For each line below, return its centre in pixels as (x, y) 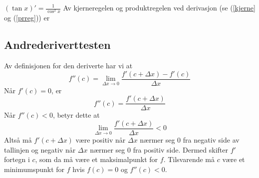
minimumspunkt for (34, 169)
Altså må (18, 139)
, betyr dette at (76, 115)
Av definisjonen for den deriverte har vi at (68, 65)
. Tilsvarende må (189, 159)
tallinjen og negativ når (40, 149)
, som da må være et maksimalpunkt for (97, 159)
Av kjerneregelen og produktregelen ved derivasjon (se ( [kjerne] (159, 7)
